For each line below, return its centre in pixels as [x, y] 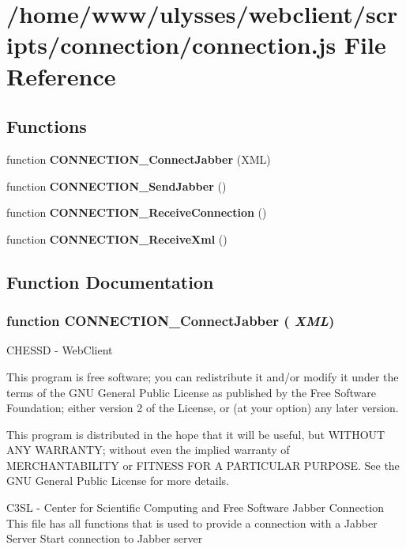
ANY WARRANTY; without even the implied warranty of [148, 450]
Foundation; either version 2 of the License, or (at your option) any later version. [203, 408]
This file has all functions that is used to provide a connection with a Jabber [192, 522]
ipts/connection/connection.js [171, 45]
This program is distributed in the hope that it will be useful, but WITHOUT [196, 434]
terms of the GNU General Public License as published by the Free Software [191, 392]
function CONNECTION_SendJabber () [117, 186]
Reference [61, 76]
